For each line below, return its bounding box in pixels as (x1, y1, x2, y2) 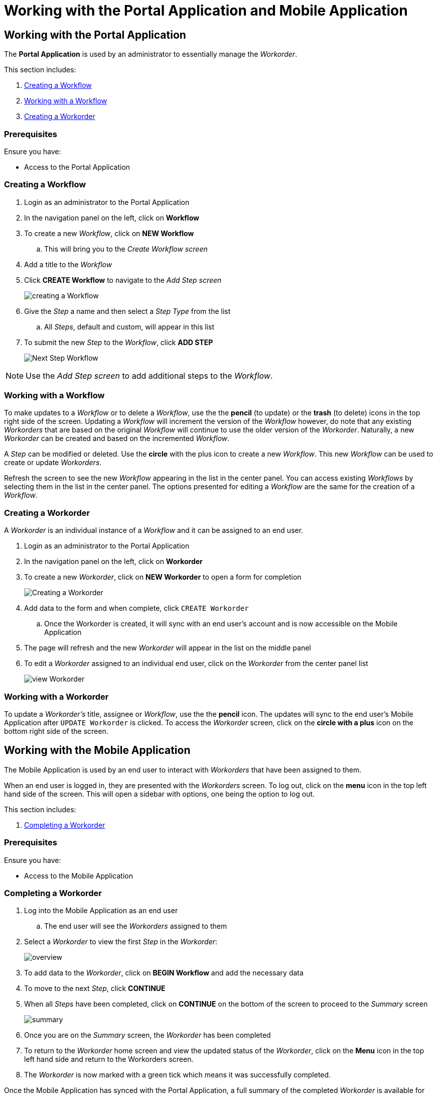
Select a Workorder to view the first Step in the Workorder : (24, 937, 218, 946)
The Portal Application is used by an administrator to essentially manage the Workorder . (4, 50, 298, 59)
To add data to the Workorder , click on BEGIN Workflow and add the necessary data (24, 968, 304, 977)
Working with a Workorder (4, 691, 109, 702)
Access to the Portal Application (24, 162, 130, 171)
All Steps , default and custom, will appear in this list (44, 322, 215, 331)
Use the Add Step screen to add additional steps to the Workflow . (26, 370, 273, 381)
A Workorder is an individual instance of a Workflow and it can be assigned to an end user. (4, 526, 304, 535)
